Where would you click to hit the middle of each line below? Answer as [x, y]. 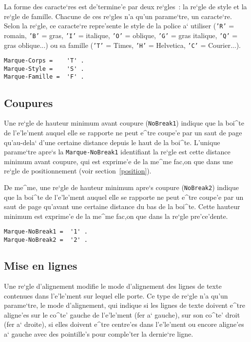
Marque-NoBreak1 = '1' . [46, 232]
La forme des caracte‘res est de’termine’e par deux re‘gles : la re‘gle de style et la [125, 6]
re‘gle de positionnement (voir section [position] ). [78, 171]
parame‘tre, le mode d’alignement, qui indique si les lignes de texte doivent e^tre [125, 305]
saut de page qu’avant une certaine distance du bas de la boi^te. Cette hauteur [122, 206]
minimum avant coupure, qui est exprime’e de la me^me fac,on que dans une [118, 161]
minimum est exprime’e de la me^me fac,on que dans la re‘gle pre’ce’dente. [116, 216]
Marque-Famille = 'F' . [44, 77]
